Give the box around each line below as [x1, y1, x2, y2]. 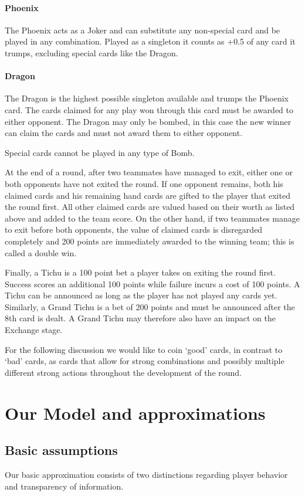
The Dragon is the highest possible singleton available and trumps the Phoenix [5, 92, 289, 104]
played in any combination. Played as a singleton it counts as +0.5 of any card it [5, 35, 296, 47]
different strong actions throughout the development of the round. [5, 366, 242, 378]
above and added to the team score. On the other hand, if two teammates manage [5, 212, 300, 224]
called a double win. [5, 246, 77, 259]
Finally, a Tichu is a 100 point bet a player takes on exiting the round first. [5, 266, 276, 278]
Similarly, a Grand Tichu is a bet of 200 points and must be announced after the [5, 300, 295, 312]
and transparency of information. [5, 480, 124, 492]
